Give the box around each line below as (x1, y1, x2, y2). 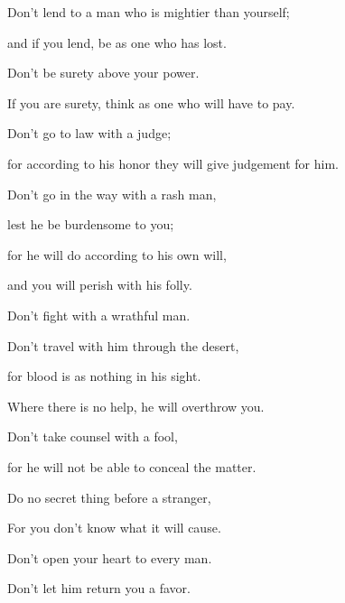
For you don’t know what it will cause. (7, 518, 221, 537)
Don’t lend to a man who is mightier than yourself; (7, 3, 290, 21)
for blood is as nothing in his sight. (7, 366, 201, 385)
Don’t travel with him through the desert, (7, 336, 239, 355)
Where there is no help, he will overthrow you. (7, 396, 265, 415)
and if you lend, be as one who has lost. (7, 32, 227, 51)
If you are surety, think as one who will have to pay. (7, 93, 295, 112)
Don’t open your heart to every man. (7, 548, 212, 567)
